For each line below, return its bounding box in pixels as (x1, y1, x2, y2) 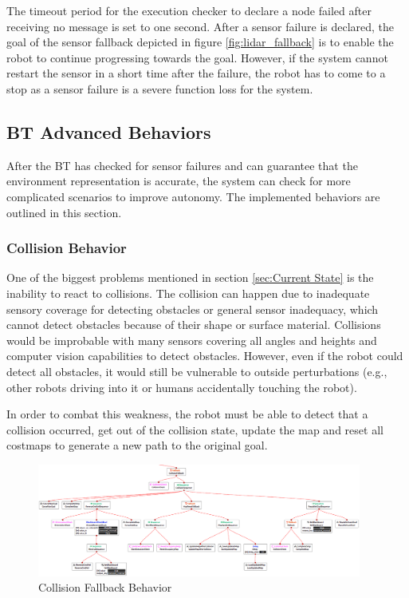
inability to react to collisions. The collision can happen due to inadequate (6, 284, 370, 301)
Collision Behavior (6, 238, 127, 258)
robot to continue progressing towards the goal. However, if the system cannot (6, 49, 388, 65)
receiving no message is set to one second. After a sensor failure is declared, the (6, 18, 395, 34)
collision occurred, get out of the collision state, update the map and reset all (6, 421, 383, 438)
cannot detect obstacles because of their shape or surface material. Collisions (6, 316, 381, 333)
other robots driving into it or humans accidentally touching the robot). (6, 378, 357, 395)
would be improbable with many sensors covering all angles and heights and (6, 331, 377, 348)
